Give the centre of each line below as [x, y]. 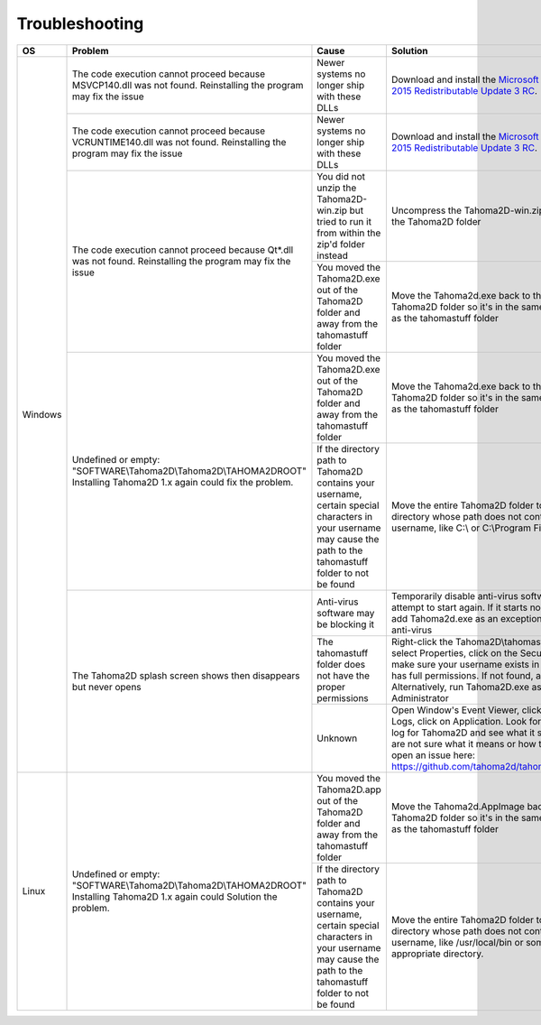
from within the [349, 233]
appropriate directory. [437, 954]
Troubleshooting [80, 23]
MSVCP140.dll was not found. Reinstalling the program [188, 85]
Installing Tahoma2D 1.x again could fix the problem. [183, 483]
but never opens [106, 687]
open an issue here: [433, 755]
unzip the [337, 188]
